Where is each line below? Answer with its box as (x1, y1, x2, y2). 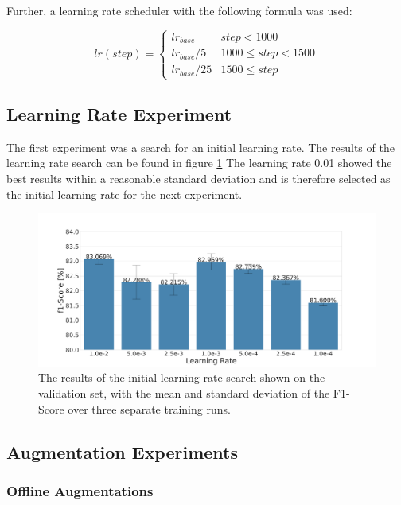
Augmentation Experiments (6, 439, 239, 464)
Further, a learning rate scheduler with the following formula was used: (6, 2, 352, 18)
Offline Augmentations (6, 480, 154, 500)
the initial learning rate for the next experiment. (6, 185, 243, 202)
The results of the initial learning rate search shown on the (38, 369, 325, 386)
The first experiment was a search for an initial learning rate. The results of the (6, 138, 395, 155)
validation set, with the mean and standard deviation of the (38, 384, 330, 401)
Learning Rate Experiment (6, 102, 232, 126)
